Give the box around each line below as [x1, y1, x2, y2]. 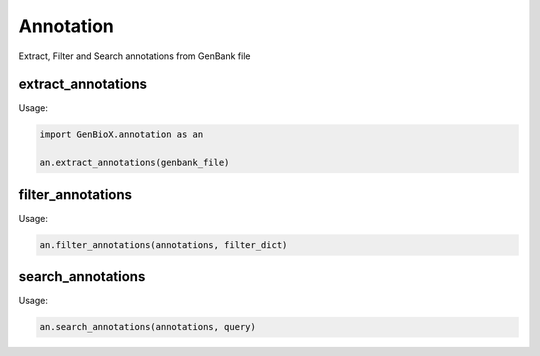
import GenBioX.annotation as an [39, 129, 204, 140]
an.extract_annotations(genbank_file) [39, 157, 230, 169]
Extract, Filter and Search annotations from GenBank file [18, 50, 251, 62]
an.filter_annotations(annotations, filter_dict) [39, 239, 288, 250]
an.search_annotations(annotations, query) [39, 321, 257, 333]
